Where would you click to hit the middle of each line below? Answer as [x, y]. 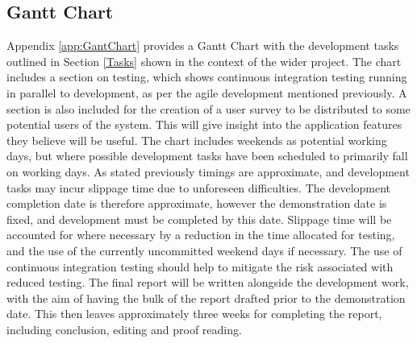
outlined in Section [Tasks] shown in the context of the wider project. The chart [204, 61]
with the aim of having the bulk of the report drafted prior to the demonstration [206, 298]
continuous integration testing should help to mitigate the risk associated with [200, 266]
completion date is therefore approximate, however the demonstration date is [197, 203]
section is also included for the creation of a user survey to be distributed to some [208, 108]
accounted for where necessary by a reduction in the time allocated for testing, [201, 235]
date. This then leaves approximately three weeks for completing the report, [194, 314]
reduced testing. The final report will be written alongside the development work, [208, 282]
